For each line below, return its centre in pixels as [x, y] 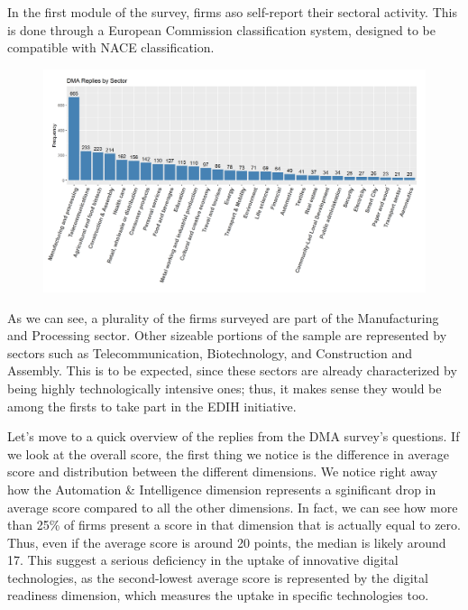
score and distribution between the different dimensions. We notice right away [223, 471]
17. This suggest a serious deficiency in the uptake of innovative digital [203, 560]
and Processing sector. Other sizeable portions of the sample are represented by [227, 335]
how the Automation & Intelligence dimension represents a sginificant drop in [222, 489]
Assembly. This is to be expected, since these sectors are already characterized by [232, 370]
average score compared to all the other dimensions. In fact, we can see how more [233, 507]
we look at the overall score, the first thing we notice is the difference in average [228, 453]
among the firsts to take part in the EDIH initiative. [152, 406]
